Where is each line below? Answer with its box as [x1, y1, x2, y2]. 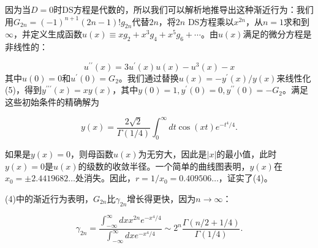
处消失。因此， [75, 171, 135, 184]
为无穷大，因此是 [138, 147, 207, 160]
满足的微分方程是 [243, 28, 312, 40]
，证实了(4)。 [218, 171, 273, 184]
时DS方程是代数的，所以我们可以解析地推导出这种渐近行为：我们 [53, 3, 314, 15]
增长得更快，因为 [127, 192, 196, 205]
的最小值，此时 [216, 147, 277, 160]
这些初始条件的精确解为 [5, 96, 99, 108]
